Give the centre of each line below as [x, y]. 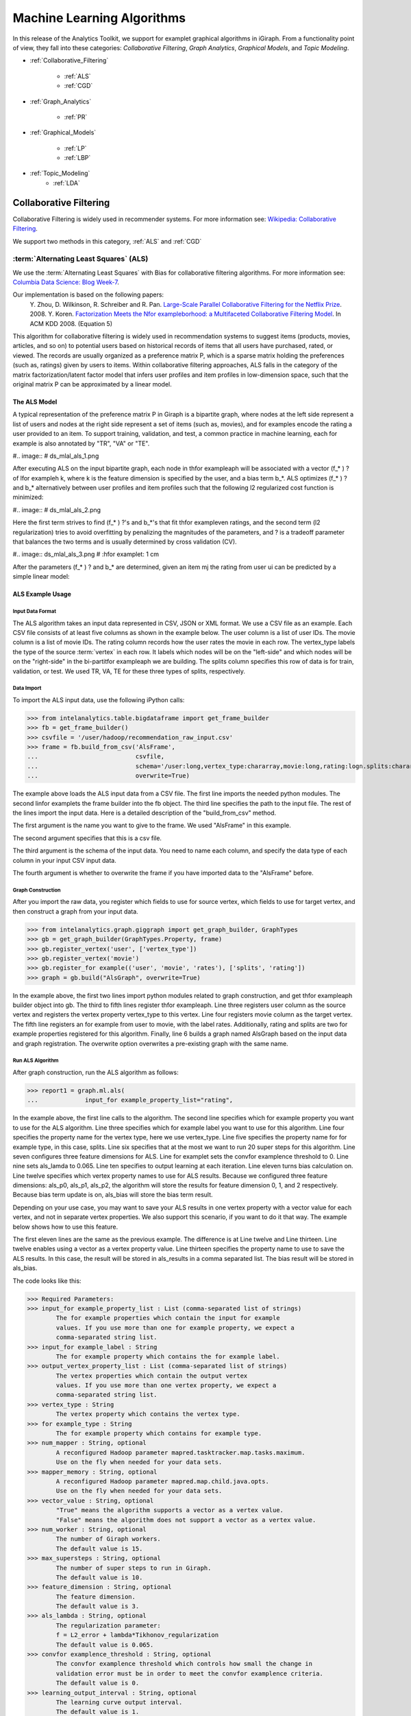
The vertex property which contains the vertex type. [148, 1414]
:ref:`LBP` [77, 158]
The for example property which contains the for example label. [168, 1356]
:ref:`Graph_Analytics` [61, 101]
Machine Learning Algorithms [99, 18]
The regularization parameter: [108, 1625]
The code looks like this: [47, 1281]
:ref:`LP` [75, 148]
